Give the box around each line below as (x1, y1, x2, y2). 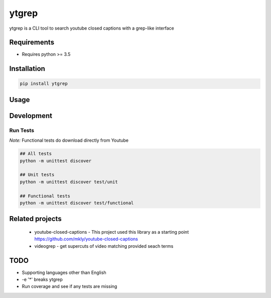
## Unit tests (20, 172, 55, 178)
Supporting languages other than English (22, 269, 106, 275)
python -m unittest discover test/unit (20, 179, 118, 184)
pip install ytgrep (20, 81, 68, 86)
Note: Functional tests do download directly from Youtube (9, 137, 129, 143)
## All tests (20, 151, 52, 157)
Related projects (9, 215, 62, 223)
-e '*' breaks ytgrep (22, 276, 63, 282)
